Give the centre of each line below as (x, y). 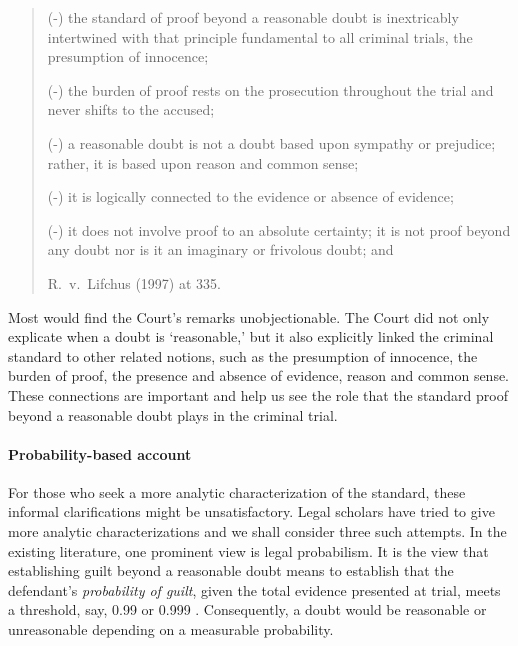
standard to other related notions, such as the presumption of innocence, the (243, 355)
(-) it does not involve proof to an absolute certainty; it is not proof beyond (279, 229)
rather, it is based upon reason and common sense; (203, 162)
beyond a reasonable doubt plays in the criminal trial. (173, 414)
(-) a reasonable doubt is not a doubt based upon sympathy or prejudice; (271, 142)
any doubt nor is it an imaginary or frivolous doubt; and (220, 249)
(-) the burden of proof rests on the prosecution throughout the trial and (270, 89)
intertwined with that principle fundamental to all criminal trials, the (260, 36)
